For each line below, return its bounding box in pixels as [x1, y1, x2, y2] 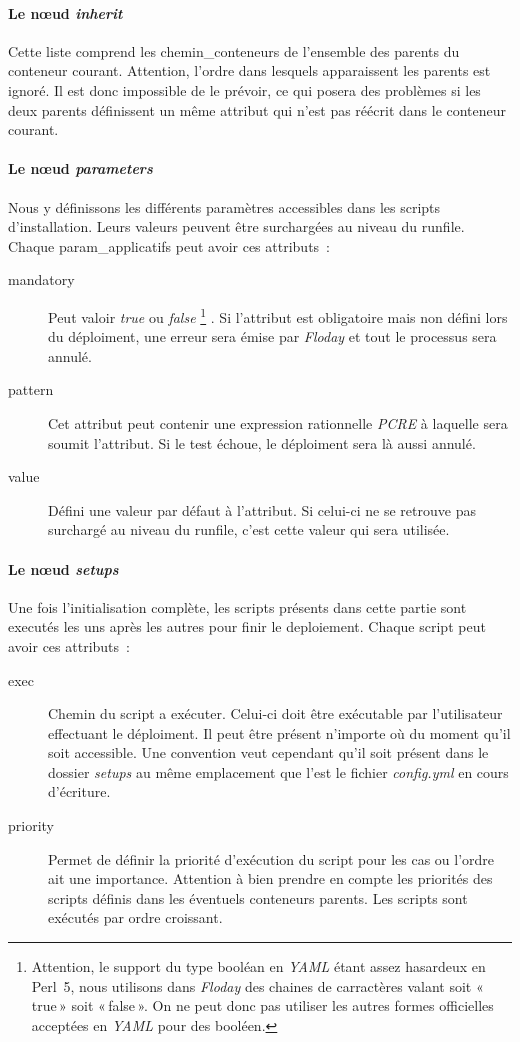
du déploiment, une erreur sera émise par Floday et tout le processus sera [48, 326, 497, 347]
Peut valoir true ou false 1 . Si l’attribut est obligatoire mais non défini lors [48, 303, 508, 327]
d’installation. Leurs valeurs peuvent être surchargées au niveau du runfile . [8, 216, 465, 237]
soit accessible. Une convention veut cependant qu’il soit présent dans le [48, 742, 489, 763]
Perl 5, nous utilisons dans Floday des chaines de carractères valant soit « [31, 975, 484, 996]
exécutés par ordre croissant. [48, 907, 223, 928]
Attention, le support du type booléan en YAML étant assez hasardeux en [31, 956, 486, 977]
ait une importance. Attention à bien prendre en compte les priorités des [48, 868, 493, 889]
